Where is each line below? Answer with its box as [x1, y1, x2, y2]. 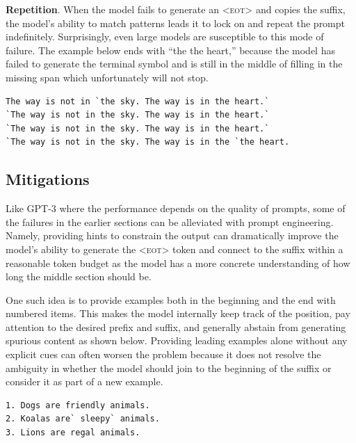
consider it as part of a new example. [6, 374, 163, 389]
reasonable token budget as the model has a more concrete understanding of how [6, 255, 350, 270]
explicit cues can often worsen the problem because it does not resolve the [6, 347, 321, 362]
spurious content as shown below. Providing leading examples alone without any [6, 333, 348, 348]
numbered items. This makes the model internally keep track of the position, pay [6, 306, 350, 321]
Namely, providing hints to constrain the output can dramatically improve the [6, 228, 339, 243]
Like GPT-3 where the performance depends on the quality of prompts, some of [6, 201, 346, 216]
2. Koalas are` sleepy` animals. [6, 414, 160, 424]
